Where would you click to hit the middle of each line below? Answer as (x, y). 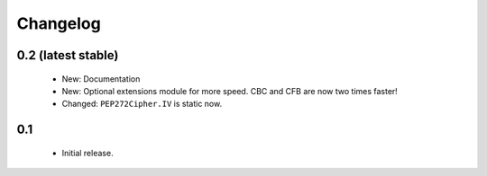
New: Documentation (101, 79)
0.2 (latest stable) (68, 55)
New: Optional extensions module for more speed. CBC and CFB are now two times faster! (230, 91)
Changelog (59, 23)
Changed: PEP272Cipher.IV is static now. (142, 104)
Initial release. (87, 153)
